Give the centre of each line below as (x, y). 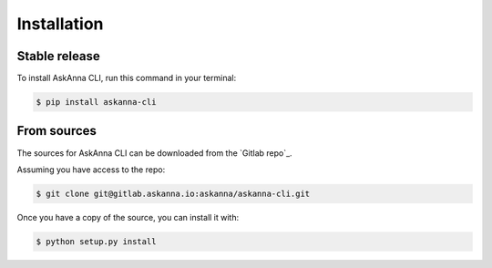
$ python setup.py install (96, 241)
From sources (57, 131)
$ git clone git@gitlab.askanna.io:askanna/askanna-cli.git (173, 193)
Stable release (58, 56)
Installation (60, 24)
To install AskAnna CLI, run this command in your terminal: (127, 78)
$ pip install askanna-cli (96, 102)
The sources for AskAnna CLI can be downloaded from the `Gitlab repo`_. (154, 153)
